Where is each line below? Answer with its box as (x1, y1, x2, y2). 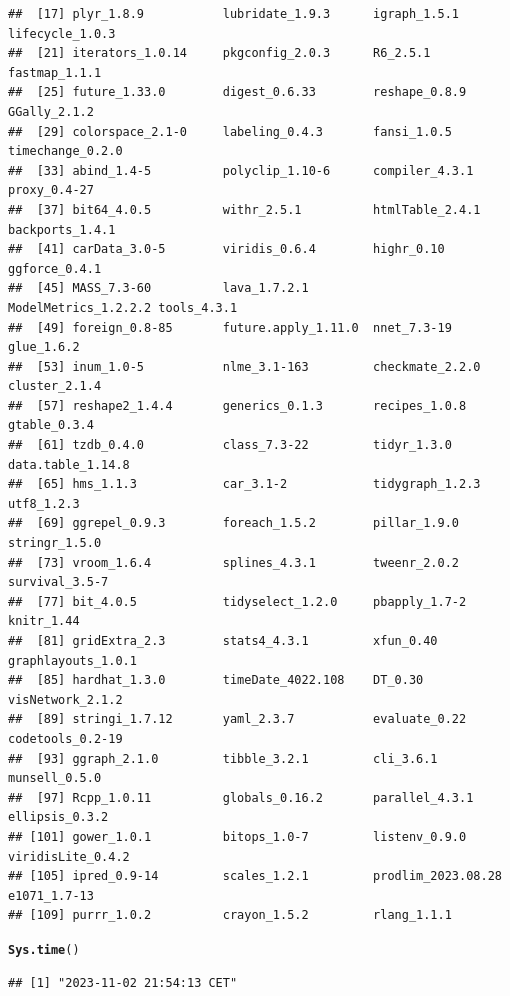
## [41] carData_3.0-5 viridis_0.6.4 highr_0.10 (8, 242, 445, 257)
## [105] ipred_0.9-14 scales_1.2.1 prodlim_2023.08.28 (8, 869, 502, 884)
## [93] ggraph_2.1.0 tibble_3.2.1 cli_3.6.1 (8, 751, 438, 766)
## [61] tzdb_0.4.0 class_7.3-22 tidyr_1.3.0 (8, 438, 452, 453)
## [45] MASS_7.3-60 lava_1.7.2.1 (8, 281, 309, 296)
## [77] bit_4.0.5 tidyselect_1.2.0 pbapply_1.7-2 (8, 594, 467, 609)
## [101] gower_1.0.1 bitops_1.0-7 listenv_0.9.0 (8, 829, 467, 844)
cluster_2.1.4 (8, 379, 102, 394)
